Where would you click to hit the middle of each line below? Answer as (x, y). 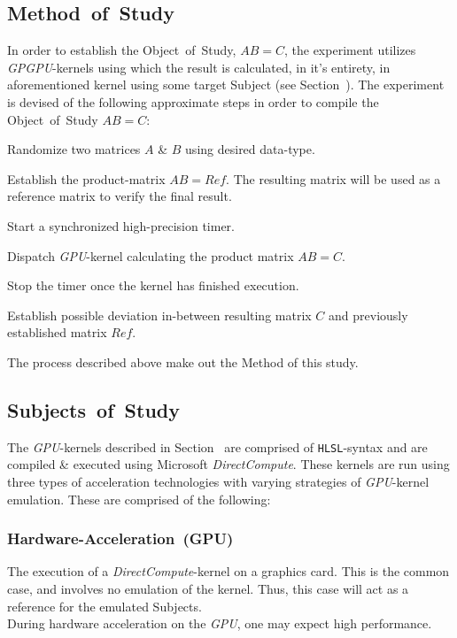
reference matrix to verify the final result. (120, 196)
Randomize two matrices (74, 149)
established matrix (57, 332)
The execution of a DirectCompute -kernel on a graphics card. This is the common (228, 571)
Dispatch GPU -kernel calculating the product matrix (151, 255)
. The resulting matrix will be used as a (333, 178)
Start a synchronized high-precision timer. (121, 225)
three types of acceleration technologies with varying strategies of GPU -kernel (218, 481)
